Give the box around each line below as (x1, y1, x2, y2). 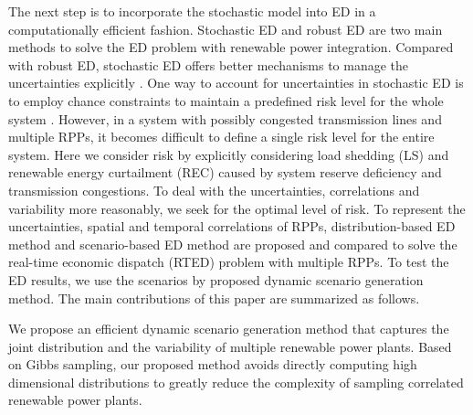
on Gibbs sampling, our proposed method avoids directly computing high (8, 355, 417, 374)
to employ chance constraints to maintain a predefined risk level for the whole (8, 90, 444, 110)
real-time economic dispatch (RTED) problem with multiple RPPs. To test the (8, 252, 449, 271)
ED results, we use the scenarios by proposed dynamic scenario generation (8, 270, 424, 289)
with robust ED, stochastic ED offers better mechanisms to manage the (8, 55, 409, 74)
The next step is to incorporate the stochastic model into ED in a (8, 2, 376, 20)
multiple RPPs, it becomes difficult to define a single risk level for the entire (8, 127, 435, 146)
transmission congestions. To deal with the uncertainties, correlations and (8, 180, 420, 199)
